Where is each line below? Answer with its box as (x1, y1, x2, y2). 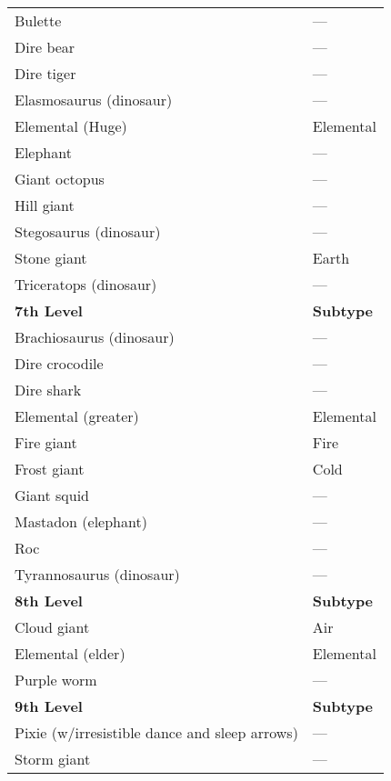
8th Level (15, 590, 83, 611)
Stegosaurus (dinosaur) (15, 221, 161, 242)
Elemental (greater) (15, 406, 139, 426)
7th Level (15, 300, 83, 321)
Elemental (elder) (15, 643, 125, 664)
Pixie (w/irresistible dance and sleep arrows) (15, 722, 298, 743)
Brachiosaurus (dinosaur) (15, 326, 175, 347)
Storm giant (15, 748, 91, 769)
